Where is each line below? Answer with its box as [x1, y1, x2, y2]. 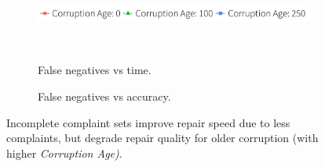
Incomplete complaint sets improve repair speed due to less [6, 114, 290, 130]
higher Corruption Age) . [6, 144, 122, 161]
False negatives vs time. [38, 62, 152, 78]
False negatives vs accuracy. [38, 87, 171, 104]
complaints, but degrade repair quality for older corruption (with [6, 130, 319, 146]
